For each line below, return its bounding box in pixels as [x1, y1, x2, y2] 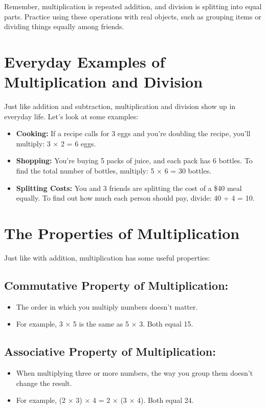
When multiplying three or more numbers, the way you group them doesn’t [16, 368, 253, 378]
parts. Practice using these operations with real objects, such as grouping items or [4, 11, 261, 21]
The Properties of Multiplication [4, 223, 240, 244]
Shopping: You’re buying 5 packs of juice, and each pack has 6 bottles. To [16, 155, 253, 166]
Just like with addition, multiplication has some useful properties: [4, 252, 210, 263]
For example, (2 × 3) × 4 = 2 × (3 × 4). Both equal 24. [16, 395, 194, 405]
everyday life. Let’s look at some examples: [4, 111, 139, 121]
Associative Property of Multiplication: [4, 343, 216, 359]
